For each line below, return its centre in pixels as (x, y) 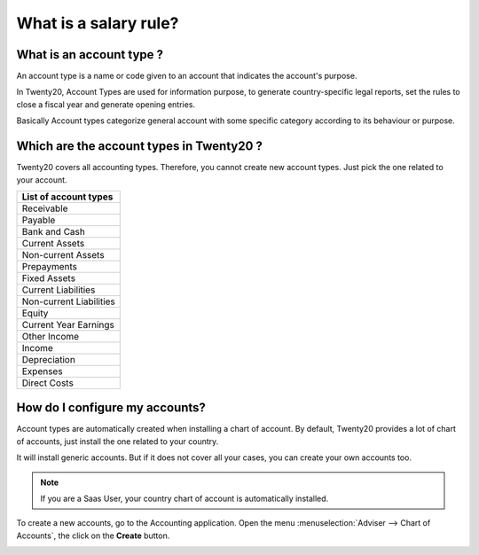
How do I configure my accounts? (111, 408)
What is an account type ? (90, 55)
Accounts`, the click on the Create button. (93, 535)
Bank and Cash (54, 231)
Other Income (51, 336)
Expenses (42, 371)
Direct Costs (48, 383)
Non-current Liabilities (68, 301)
